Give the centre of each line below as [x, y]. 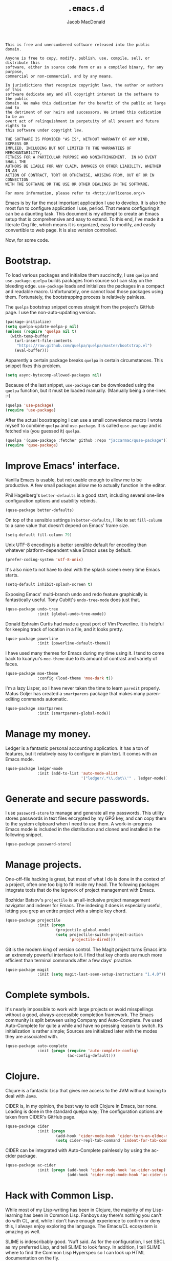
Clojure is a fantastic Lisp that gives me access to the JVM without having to [86, 1090]
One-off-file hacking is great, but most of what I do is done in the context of [85, 879]
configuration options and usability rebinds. [51, 501]
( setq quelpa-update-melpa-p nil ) [42, 327]
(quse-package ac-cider [31, 1165]
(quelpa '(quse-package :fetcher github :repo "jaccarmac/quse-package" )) [87, 440]
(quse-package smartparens [34, 709]
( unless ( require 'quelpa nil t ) [41, 331]
